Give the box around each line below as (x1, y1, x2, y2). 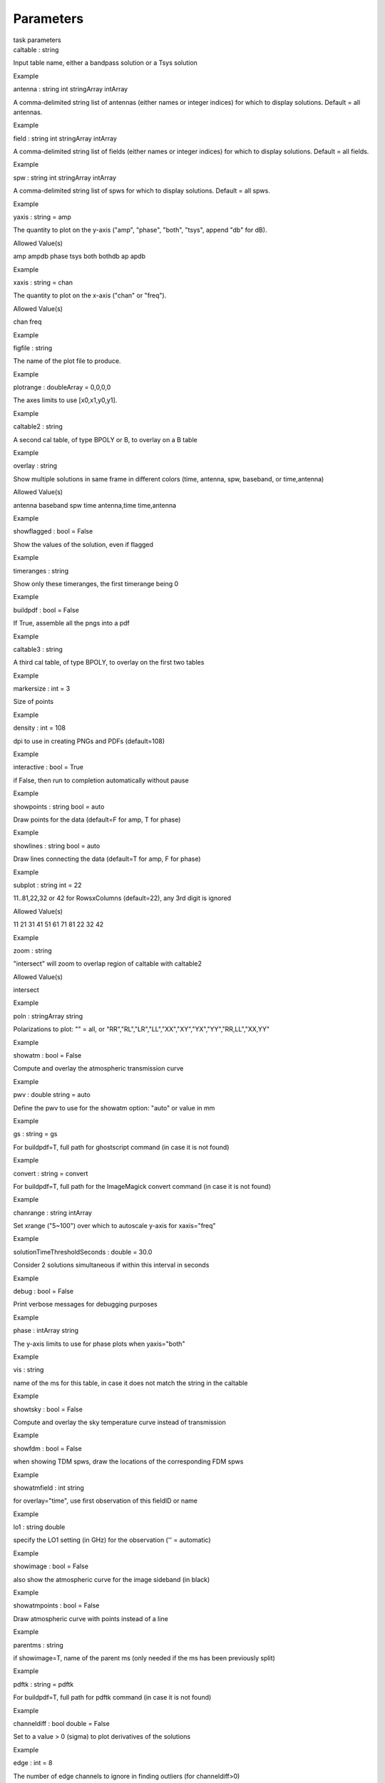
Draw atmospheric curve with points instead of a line (13, 1614, 169, 1623)
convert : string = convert (13, 1169, 88, 1177)
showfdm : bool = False (13, 1444, 82, 1453)
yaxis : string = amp (13, 213, 71, 221)
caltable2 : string (13, 422, 63, 431)
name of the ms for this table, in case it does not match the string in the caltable (13, 1379, 248, 1387)
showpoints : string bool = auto (13, 802, 105, 811)
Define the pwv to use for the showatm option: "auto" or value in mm (13, 1103, 215, 1112)
